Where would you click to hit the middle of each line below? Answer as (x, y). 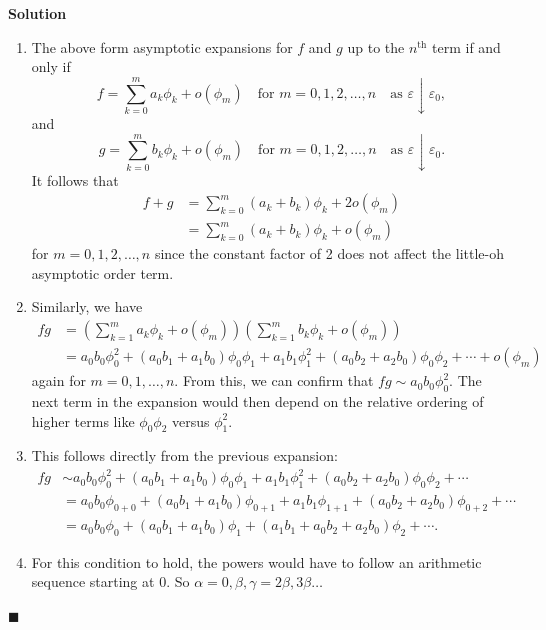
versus (191, 420)
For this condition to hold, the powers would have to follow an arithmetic (256, 561)
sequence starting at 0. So (110, 581)
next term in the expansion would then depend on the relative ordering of (257, 400)
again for (58, 380)
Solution (37, 13)
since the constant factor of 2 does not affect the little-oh (329, 253)
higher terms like (83, 420)
